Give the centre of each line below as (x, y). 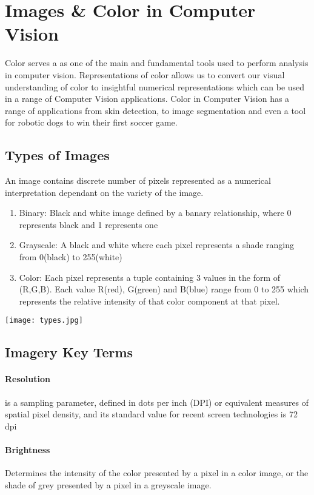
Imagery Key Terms (69, 352)
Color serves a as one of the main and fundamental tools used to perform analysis (157, 63)
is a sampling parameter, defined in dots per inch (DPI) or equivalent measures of (157, 402)
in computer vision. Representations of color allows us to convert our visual (145, 74)
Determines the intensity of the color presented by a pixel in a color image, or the (157, 473)
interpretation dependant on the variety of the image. (104, 192)
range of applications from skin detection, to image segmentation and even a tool (155, 110)
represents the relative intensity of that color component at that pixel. (149, 301)
